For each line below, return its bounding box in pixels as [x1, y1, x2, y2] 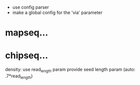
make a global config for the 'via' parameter [12, 9, 103, 15]
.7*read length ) [5, 72, 33, 80]
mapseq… [5, 27, 48, 38]
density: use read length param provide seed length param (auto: [5, 66, 136, 73]
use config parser [12, 4, 49, 10]
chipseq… [5, 50, 48, 61]
